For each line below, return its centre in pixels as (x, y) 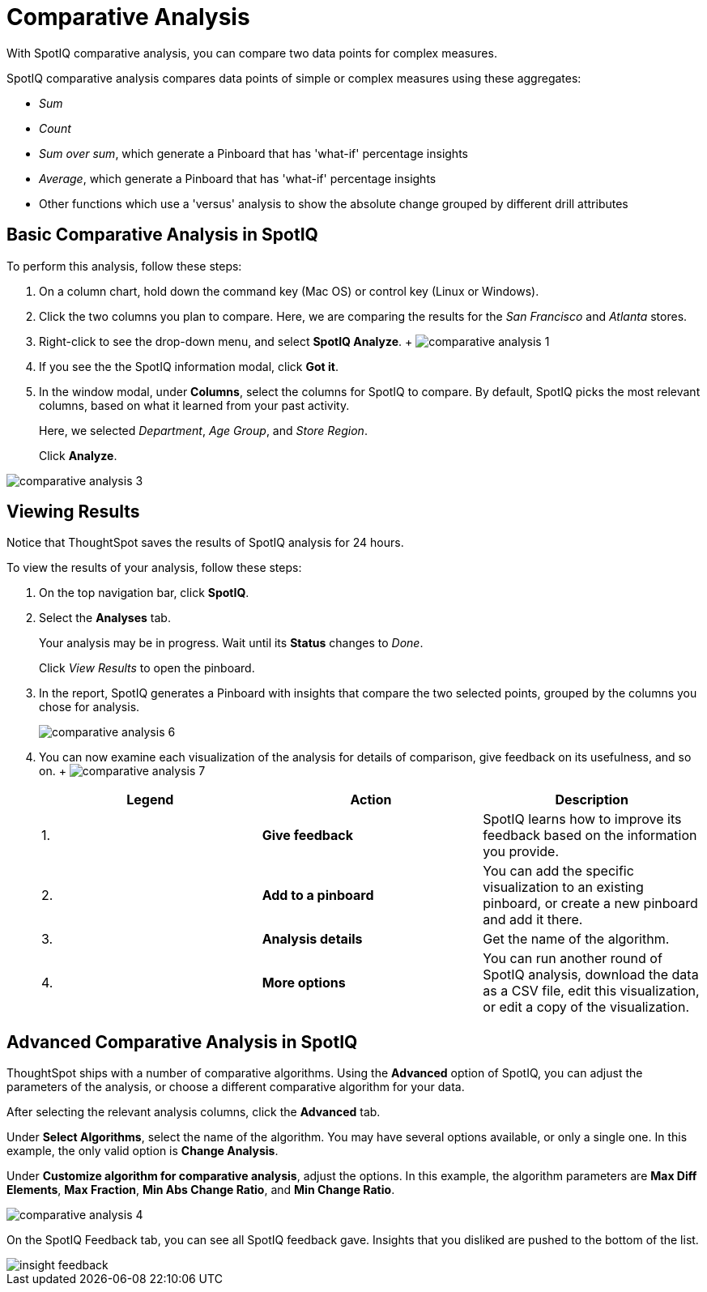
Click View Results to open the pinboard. (147, 668)
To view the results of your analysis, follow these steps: (154, 568)
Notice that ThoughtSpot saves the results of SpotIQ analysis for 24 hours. (205, 543)
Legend (150, 800)
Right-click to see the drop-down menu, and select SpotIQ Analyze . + (226, 341)
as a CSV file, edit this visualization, (591, 991)
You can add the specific (558, 871)
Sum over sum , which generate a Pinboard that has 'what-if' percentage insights (253, 153)
